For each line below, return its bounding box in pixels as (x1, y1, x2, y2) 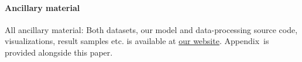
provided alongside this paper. (5, 46, 113, 58)
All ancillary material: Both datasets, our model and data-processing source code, (5, 23, 298, 35)
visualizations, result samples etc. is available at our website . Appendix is (5, 35, 269, 47)
